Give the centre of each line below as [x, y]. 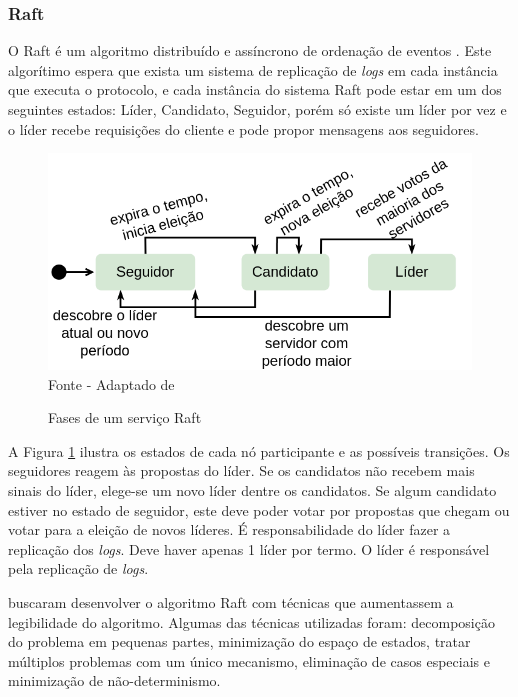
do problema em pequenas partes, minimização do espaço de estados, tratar [239, 641]
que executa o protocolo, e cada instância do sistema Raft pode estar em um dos [255, 89]
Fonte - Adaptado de [111, 383]
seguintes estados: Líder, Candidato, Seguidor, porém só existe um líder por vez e [257, 109]
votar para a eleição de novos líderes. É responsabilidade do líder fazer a [229, 529]
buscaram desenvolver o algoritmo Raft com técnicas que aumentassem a [231, 601]
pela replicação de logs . [78, 568]
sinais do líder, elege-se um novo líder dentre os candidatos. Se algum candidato [252, 490]
